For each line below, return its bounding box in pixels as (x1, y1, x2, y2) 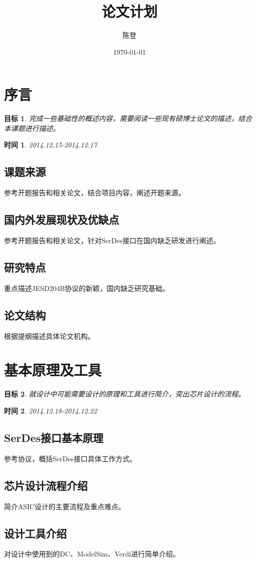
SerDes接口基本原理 (4, 429, 104, 445)
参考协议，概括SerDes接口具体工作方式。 (4, 453, 136, 463)
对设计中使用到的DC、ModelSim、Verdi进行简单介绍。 (4, 549, 180, 559)
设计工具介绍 (4, 525, 67, 541)
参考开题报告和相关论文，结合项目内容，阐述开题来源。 (4, 187, 185, 198)
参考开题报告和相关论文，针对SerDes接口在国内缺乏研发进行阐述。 (4, 235, 220, 246)
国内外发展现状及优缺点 (4, 212, 119, 227)
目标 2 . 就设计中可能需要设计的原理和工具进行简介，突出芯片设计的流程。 (4, 389, 245, 399)
